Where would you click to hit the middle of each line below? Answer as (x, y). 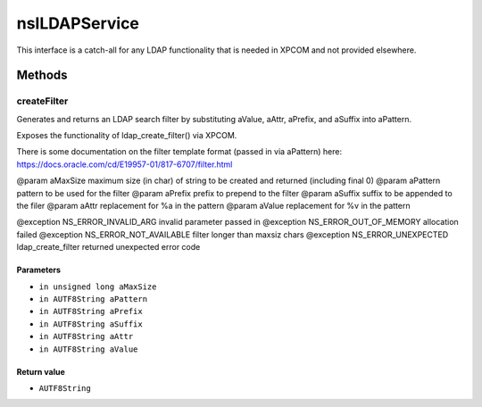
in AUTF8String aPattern (93, 299)
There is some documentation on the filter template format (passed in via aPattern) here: (179, 152)
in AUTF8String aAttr (86, 336)
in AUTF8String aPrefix (91, 311)
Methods (42, 75)
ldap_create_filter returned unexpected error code (108, 247)
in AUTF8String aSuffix (91, 324)
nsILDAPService (78, 23)
